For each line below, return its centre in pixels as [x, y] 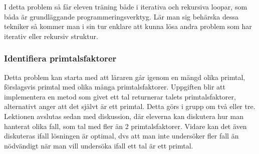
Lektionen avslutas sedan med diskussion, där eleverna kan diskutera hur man [124, 116]
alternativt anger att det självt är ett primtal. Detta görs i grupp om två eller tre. [130, 106]
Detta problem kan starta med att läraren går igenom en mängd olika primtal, [125, 77]
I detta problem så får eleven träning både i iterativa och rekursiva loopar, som [126, 6]
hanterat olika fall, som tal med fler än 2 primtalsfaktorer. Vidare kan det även [125, 126]
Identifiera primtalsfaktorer [60, 58]
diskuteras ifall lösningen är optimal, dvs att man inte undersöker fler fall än [121, 136]
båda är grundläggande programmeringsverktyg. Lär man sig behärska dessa [121, 16]
